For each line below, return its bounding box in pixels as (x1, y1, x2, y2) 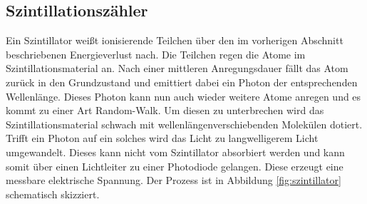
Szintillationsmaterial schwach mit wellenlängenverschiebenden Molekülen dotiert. (6, 116, 363, 131)
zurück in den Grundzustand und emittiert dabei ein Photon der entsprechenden (6, 74, 358, 89)
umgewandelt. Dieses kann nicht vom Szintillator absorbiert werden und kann (6, 144, 345, 159)
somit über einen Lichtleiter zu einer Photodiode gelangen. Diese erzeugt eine (6, 158, 343, 173)
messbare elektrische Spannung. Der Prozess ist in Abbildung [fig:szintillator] (6, 173, 341, 188)
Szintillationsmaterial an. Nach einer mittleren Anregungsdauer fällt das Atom (6, 61, 348, 76)
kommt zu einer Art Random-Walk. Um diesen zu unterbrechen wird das (6, 103, 324, 118)
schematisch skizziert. (6, 186, 100, 201)
